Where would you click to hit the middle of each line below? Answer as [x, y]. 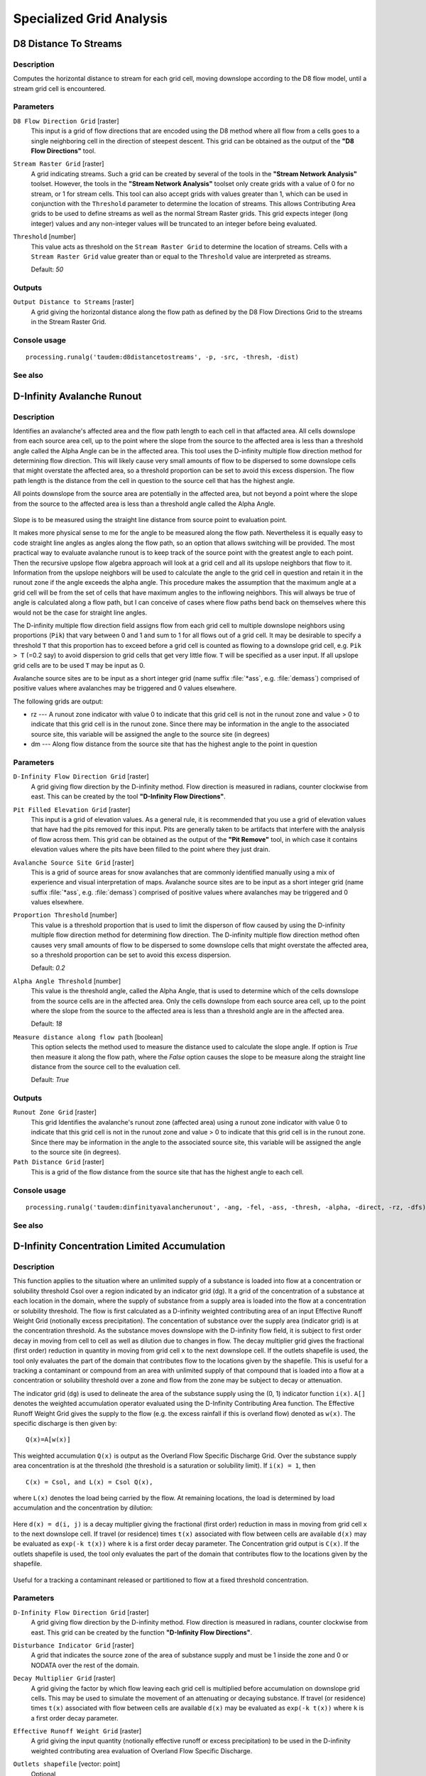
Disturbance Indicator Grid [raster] [73, 1645]
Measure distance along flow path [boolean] [88, 1036]
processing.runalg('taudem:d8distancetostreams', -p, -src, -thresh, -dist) [163, 357]
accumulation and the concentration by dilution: [83, 1508]
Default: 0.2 [48, 968]
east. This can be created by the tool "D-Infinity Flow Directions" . [129, 796]
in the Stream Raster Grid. [69, 322]
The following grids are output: [58, 701]
